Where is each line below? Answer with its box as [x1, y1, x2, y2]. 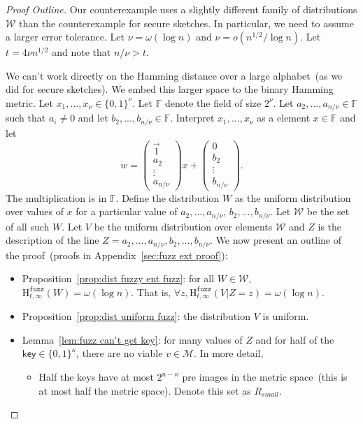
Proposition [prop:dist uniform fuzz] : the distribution [22, 309, 250, 323]
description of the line [6, 233, 99, 247]
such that [6, 110, 46, 125]
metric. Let [6, 95, 53, 110]
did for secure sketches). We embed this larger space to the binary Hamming [6, 82, 334, 96]
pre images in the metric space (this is [182, 370, 348, 384]
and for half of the [255, 332, 334, 346]
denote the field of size [164, 95, 262, 110]
